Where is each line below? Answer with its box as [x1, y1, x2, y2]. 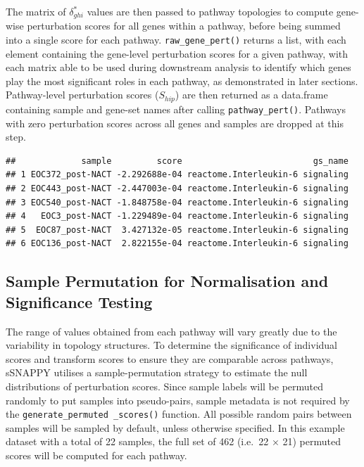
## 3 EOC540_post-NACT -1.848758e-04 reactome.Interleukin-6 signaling [6, 197, 349, 207]
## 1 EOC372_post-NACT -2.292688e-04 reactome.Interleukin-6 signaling [6, 169, 349, 180]
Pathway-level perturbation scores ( [6, 87, 159, 102]
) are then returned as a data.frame [175, 87, 328, 102]
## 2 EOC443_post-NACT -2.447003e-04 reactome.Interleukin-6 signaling [6, 183, 349, 193]
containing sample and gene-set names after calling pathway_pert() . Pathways [6, 101, 346, 116]
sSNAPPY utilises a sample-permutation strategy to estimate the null [6, 365, 308, 380]
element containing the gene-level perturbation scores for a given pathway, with [6, 46, 349, 60]
